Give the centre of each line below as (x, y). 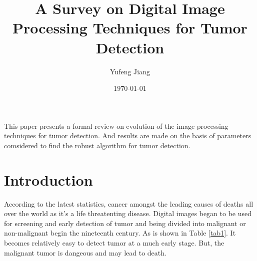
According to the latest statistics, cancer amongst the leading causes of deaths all (129, 203)
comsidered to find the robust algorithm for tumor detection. (97, 145)
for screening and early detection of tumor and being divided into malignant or (125, 223)
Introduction (48, 179)
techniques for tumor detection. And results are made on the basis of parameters (128, 135)
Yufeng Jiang (130, 71)
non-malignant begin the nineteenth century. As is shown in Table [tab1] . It (120, 233)
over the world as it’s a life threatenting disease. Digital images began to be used (128, 213)
